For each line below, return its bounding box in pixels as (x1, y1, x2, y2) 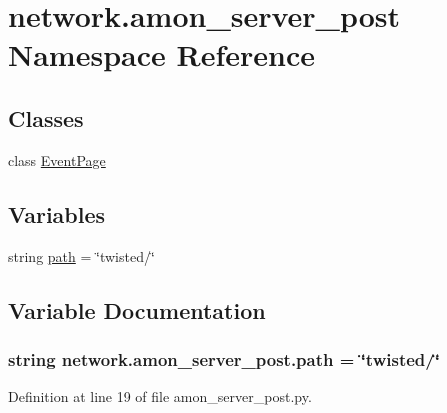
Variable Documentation (8, 294, 266, 325)
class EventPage (8, 149, 106, 170)
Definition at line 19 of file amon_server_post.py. (8, 386, 312, 407)
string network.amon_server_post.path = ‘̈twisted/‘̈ (8, 346, 440, 371)
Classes (8, 102, 84, 133)
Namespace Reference (8, 34, 315, 75)
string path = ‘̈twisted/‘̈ (8, 245, 155, 266)
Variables (8, 198, 106, 229)
